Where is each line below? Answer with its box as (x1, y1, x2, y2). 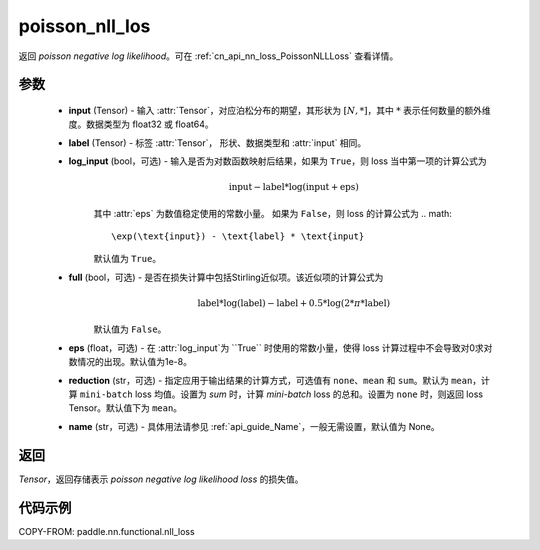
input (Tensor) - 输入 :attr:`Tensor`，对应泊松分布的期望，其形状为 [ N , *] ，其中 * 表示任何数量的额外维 (68, 104, 491, 116)
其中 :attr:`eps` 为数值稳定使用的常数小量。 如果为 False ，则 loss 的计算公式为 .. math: (93, 207, 452, 219)
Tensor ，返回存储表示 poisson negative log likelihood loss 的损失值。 (18, 473, 304, 485)
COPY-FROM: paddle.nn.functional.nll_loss (18, 525, 195, 537)
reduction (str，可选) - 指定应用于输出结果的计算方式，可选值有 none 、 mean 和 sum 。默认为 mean (68, 374, 473, 386)
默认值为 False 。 (93, 323, 167, 335)
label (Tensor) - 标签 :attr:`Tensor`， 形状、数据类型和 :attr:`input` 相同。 (68, 136, 367, 149)
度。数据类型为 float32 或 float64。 (68, 118, 214, 130)
